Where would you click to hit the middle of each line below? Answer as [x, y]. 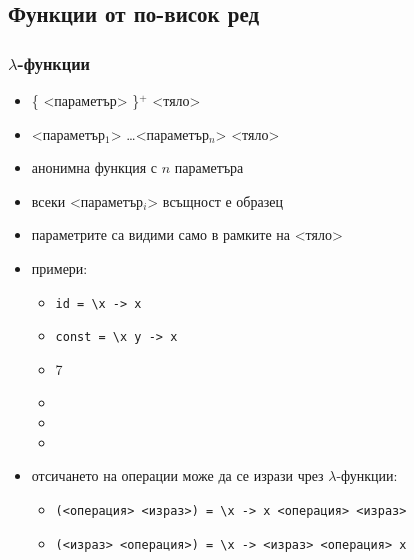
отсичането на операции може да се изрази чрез [177, 475]
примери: [59, 267]
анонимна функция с [94, 167]
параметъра [209, 167]
